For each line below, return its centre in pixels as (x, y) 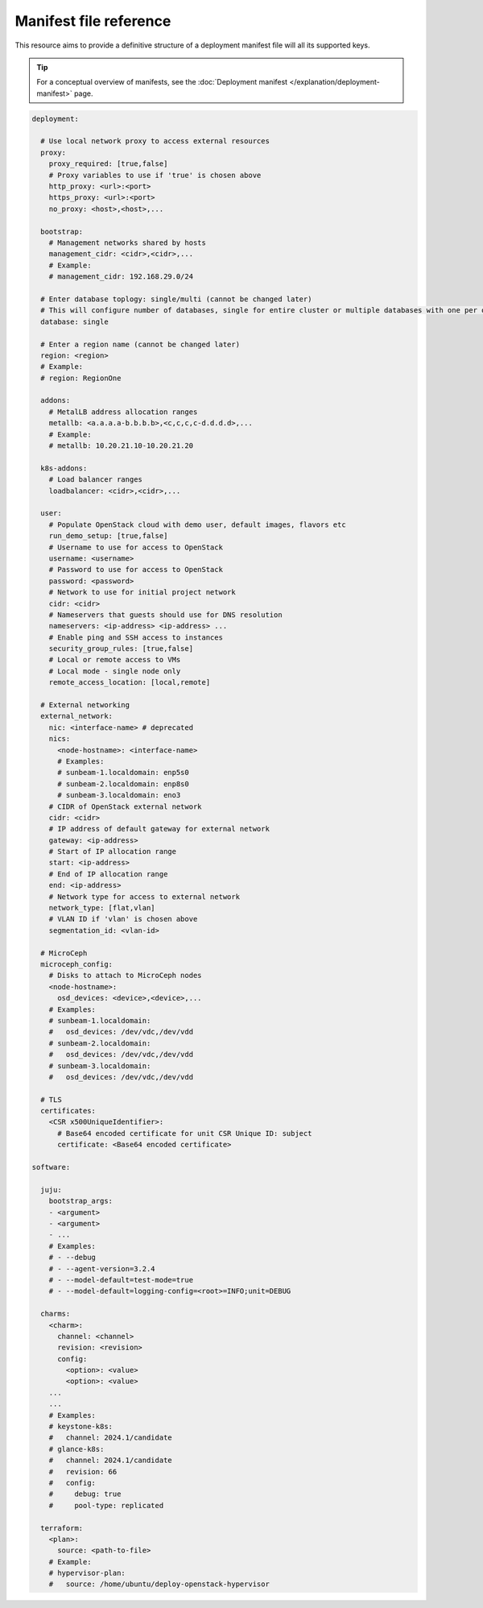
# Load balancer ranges (95, 480)
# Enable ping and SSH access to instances (136, 637)
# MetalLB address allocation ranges (123, 412)
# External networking (85, 705)
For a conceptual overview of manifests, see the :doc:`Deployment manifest (162, 82)
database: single (74, 321)
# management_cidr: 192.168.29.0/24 (121, 277)
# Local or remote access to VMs (115, 660)
